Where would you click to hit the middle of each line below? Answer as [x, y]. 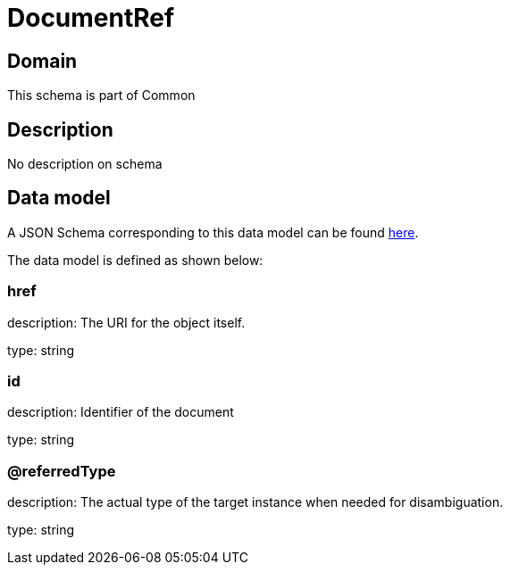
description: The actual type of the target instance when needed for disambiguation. [255, 502]
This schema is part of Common [101, 95]
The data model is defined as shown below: [135, 260]
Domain [42, 61]
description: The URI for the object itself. [126, 322]
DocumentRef [91, 18]
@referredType [62, 471]
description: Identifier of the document [121, 412]
